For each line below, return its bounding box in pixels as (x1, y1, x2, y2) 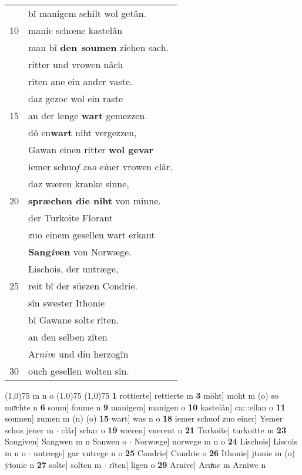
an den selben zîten (28, 330, 108, 343)
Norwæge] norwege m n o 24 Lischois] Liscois (134, 435, 297, 447)
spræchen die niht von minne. (28, 194, 161, 207)
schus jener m (5, 423, 54, 436)
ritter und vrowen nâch (28, 58, 123, 71)
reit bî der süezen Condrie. (28, 279, 138, 292)
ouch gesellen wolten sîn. (28, 364, 129, 378)
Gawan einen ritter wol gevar (28, 143, 154, 156)
